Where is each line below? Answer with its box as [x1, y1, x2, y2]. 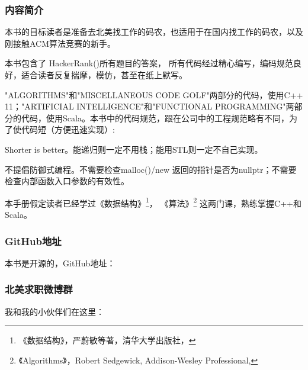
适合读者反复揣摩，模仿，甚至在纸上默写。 [21, 69, 187, 81]
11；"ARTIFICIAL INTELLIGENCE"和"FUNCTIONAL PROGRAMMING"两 [5, 100, 294, 112]
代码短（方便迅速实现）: [21, 123, 115, 136]
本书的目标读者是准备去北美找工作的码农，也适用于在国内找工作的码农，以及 [5, 25, 303, 38]
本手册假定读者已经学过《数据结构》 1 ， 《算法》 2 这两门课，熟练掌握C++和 [5, 195, 301, 209]
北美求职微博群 [5, 282, 73, 297]
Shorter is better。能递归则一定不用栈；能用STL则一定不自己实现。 [5, 143, 263, 155]
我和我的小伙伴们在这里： [5, 305, 104, 317]
